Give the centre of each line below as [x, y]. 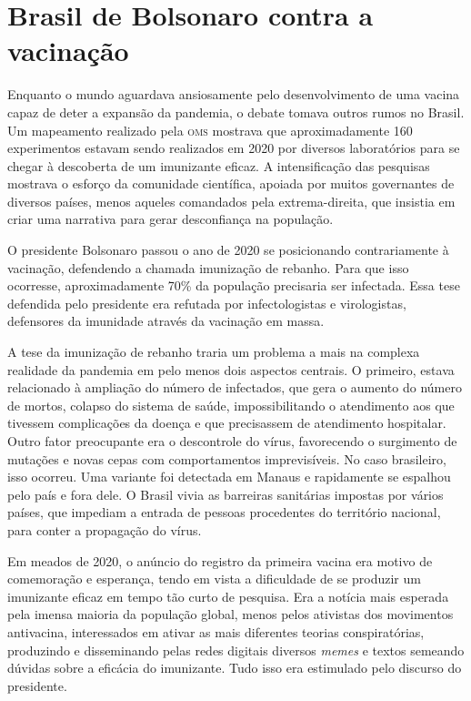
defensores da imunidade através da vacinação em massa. [166, 321]
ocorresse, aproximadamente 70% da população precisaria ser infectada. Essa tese [234, 285]
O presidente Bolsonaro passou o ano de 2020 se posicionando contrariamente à [228, 250]
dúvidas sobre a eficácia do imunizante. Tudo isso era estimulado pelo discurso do [235, 668]
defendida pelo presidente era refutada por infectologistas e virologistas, [207, 303]
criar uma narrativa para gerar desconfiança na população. [170, 219]
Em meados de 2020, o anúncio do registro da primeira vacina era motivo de [220, 560]
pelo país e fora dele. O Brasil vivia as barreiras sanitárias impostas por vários [225, 494]
